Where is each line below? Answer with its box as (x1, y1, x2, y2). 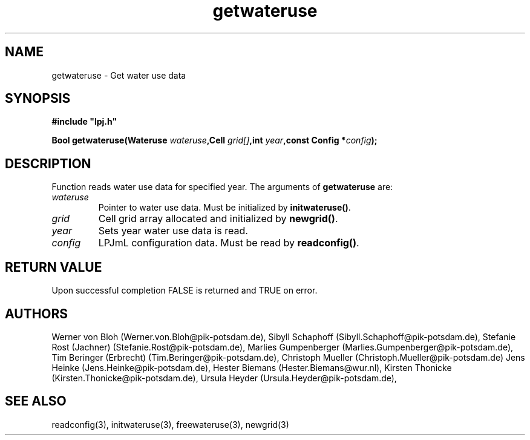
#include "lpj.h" (51, 116, 117, 127)
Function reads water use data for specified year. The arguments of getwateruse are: (51, 182, 393, 192)
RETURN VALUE (5, 259, 102, 275)
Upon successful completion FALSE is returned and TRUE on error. (51, 285, 318, 296)
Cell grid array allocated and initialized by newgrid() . (98, 212, 338, 225)
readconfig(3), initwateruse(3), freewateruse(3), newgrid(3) (51, 419, 289, 430)
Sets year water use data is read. (98, 225, 248, 237)
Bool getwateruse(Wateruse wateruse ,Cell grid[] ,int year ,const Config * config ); (51, 135, 378, 146)
